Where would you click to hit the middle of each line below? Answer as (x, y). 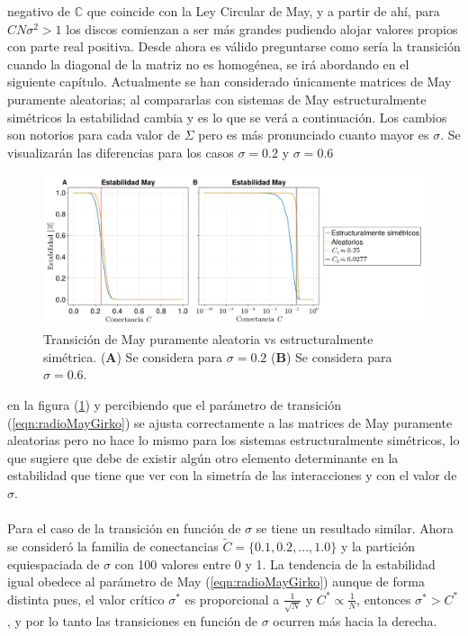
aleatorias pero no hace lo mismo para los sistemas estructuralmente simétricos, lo (234, 440)
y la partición (378, 546)
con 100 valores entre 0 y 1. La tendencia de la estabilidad (275, 563)
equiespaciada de (54, 563)
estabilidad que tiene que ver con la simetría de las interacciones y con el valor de (232, 475)
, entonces (384, 599)
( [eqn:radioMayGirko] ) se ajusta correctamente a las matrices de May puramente (230, 422)
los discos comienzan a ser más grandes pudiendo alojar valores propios (262, 28)
